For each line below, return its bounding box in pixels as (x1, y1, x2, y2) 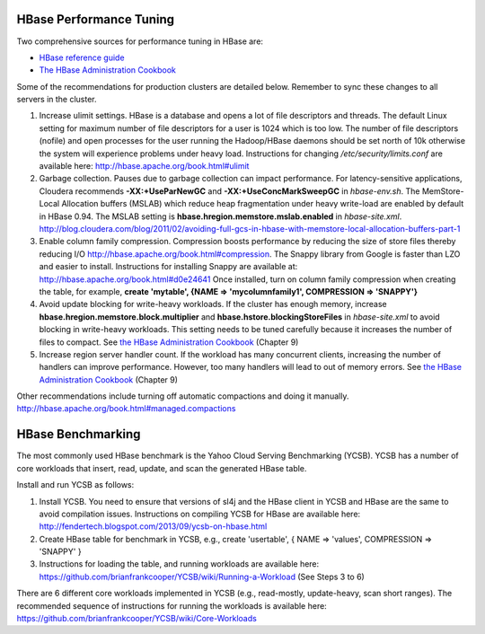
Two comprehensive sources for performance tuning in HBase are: (16, 36, 264, 47)
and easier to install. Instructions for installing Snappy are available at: (39, 261, 298, 272)
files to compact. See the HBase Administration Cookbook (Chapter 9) (39, 337, 299, 348)
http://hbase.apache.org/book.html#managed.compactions (16, 403, 236, 414)
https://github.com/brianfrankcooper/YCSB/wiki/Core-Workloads (16, 613, 258, 624)
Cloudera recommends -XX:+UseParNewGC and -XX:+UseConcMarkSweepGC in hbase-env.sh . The (39, 185, 420, 197)
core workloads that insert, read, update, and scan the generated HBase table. (16, 462, 307, 473)
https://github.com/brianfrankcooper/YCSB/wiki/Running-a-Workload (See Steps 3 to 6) (39, 571, 366, 582)
